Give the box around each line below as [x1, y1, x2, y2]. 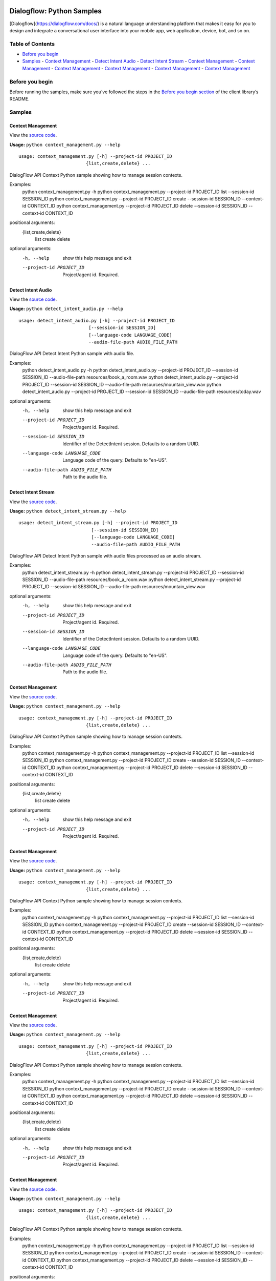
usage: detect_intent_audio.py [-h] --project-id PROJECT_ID [18, 318, 175, 323]
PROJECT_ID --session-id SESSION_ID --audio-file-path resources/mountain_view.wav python [22, 381, 222, 387]
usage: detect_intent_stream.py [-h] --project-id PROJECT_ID [18, 520, 178, 526]
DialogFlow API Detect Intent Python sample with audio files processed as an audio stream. [9, 552, 202, 559]
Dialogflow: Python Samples [9, 7, 102, 15]
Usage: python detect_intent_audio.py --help [9, 305, 124, 312]
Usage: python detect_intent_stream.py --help [9, 508, 126, 514]
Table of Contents [9, 40, 55, 47]
